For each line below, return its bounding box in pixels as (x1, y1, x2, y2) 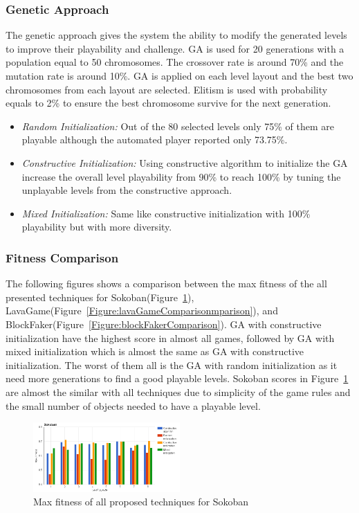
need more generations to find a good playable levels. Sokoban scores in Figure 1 (6, 371, 349, 386)
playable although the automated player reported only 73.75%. (21, 132, 288, 147)
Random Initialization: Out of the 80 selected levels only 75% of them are (21, 118, 334, 133)
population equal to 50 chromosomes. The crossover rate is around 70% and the (6, 55, 344, 69)
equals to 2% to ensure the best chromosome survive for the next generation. (6, 96, 331, 110)
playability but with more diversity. (21, 219, 172, 234)
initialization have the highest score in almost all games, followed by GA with (6, 330, 335, 345)
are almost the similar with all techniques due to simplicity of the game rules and (6, 384, 351, 399)
